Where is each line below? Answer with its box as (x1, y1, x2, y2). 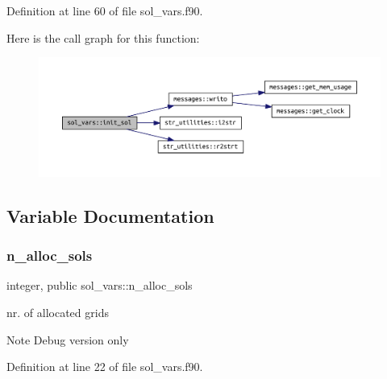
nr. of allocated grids (6, 304, 109, 321)
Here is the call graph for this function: (6, 29, 200, 46)
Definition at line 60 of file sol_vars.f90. (6, 2, 203, 19)
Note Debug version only (6, 331, 129, 348)
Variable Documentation (6, 203, 214, 228)
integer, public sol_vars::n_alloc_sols (6, 277, 193, 294)
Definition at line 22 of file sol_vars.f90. (6, 358, 203, 375)
